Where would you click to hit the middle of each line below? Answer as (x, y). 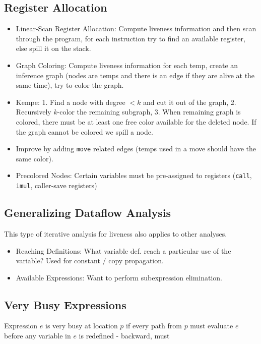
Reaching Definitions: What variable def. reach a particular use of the (123, 250)
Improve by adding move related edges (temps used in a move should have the (136, 149)
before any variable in (38, 336)
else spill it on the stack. (53, 48)
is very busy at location (81, 326)
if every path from (154, 326)
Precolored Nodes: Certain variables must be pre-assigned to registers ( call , (134, 175)
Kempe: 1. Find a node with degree (71, 102)
